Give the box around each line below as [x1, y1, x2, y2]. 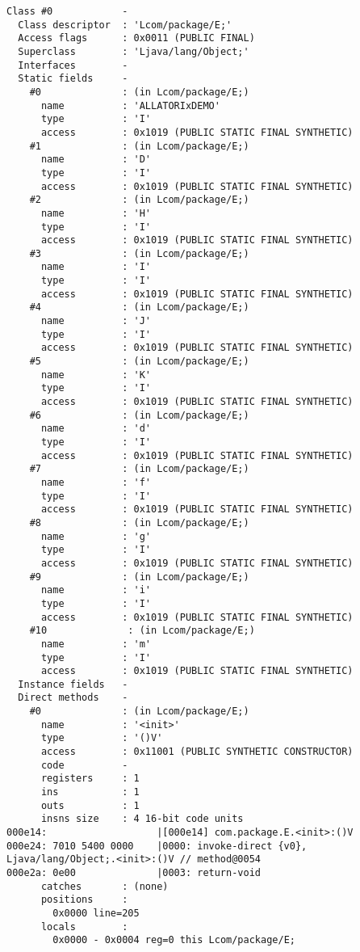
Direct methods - [18, 692, 128, 704]
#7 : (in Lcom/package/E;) [29, 463, 249, 475]
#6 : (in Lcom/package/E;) [29, 409, 249, 421]
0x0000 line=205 [52, 907, 140, 919]
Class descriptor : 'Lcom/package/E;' [18, 19, 232, 31]
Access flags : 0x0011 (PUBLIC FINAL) [18, 32, 255, 44]
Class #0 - [6, 6, 128, 17]
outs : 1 [40, 799, 140, 811]
